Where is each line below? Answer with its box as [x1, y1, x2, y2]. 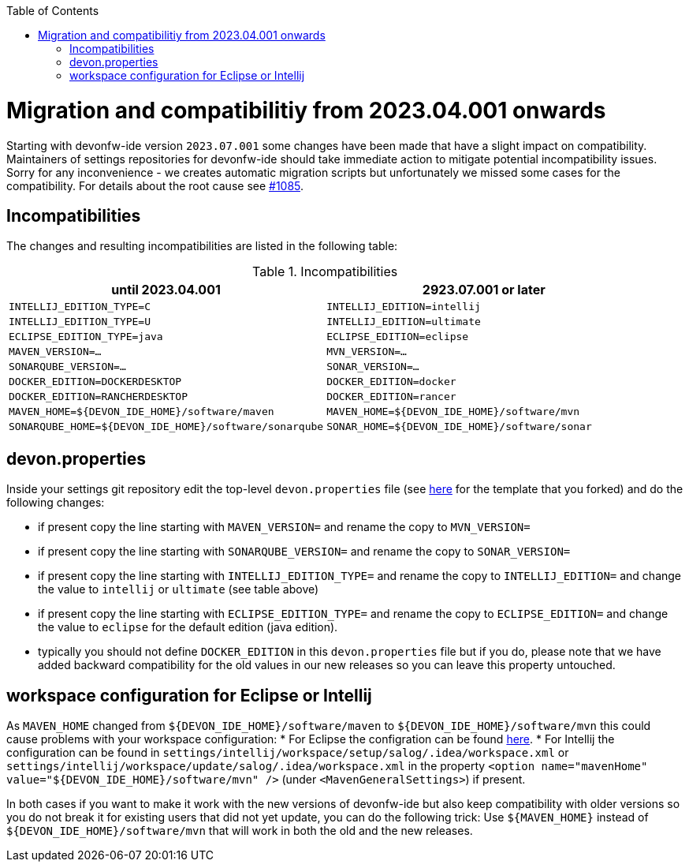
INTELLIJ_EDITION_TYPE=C [9, 301, 151, 313]
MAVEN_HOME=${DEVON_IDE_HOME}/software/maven [9, 406, 274, 418]
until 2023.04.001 [111, 282, 221, 298]
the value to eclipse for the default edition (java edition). [38, 620, 338, 634]
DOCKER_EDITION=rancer [326, 391, 456, 403]
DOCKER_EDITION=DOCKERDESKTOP [9, 376, 182, 388]
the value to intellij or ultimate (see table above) [38, 582, 319, 597]
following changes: [6, 496, 105, 510]
